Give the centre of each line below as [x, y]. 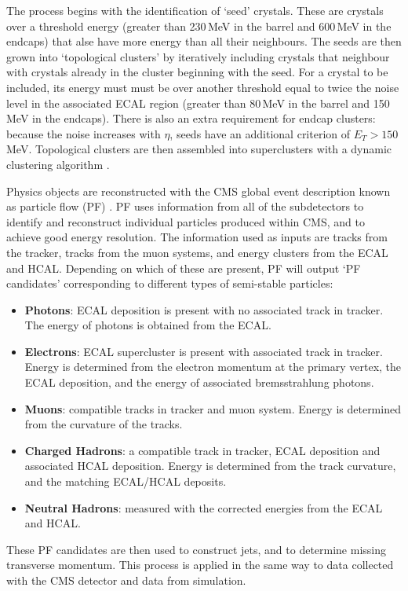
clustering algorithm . [58, 164]
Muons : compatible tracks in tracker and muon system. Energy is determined [213, 408]
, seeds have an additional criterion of [260, 133]
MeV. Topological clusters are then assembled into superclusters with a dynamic [199, 149]
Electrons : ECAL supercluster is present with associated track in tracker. [204, 351]
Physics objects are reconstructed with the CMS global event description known [199, 191]
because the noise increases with [84, 133]
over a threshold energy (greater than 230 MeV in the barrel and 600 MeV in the [199, 26]
